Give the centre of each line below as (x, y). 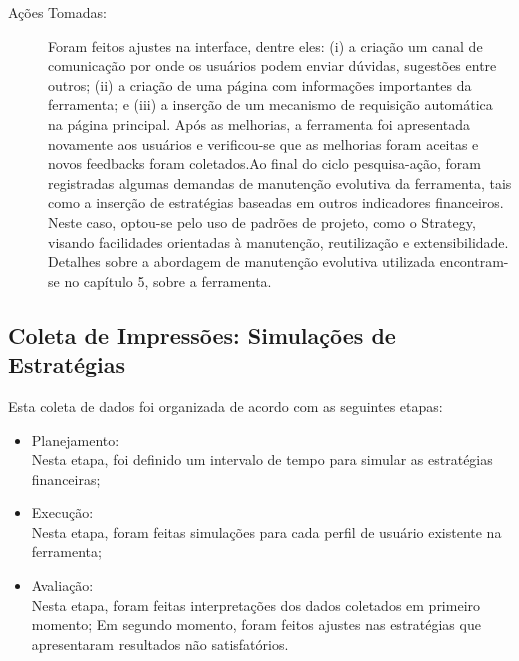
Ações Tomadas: (57, 12)
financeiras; (66, 478)
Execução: (62, 512)
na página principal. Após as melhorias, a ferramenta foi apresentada (259, 123)
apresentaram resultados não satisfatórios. (160, 643)
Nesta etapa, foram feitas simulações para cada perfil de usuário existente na (266, 531)
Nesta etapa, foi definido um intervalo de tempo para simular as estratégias (262, 459)
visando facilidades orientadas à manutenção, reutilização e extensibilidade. (278, 241)
